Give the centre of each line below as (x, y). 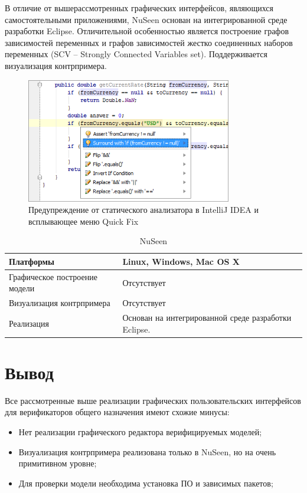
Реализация (29, 323)
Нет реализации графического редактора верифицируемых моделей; (140, 432)
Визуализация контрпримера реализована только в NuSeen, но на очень (147, 451)
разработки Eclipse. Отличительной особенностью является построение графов (147, 31)
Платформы (32, 261)
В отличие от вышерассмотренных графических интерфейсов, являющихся (139, 8)
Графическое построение (53, 276)
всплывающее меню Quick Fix (84, 221)
